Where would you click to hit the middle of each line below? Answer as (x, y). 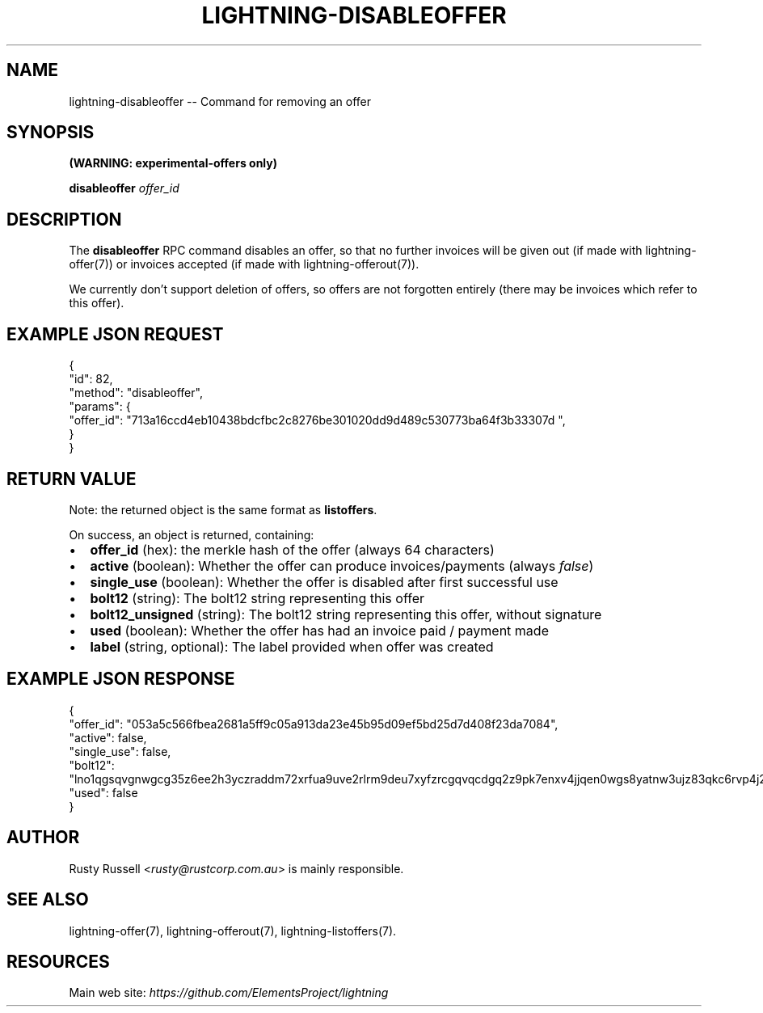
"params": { (100, 407)
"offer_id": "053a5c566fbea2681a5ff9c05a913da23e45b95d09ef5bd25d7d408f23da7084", (314, 724)
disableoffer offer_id (124, 188)
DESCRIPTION (64, 219)
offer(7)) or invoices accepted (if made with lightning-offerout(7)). (244, 264)
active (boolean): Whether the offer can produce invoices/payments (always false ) (342, 566)
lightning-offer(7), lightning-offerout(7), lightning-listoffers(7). (233, 931)
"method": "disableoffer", (136, 393)
